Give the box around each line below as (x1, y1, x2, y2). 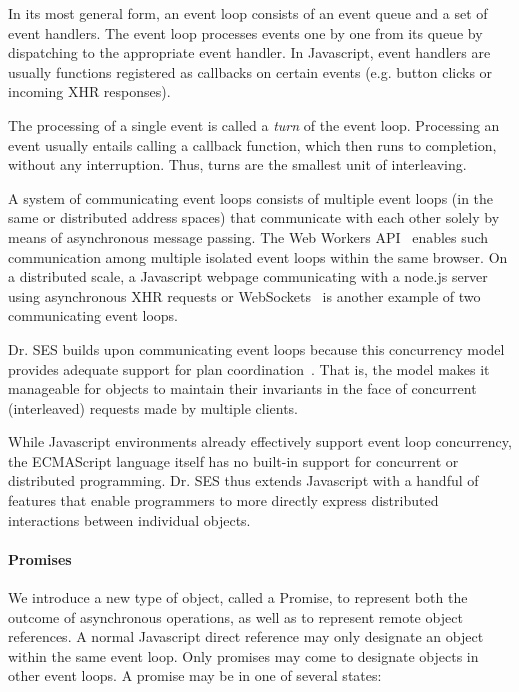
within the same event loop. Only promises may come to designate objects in (8, 645, 479, 666)
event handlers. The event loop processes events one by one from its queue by (8, 22, 483, 43)
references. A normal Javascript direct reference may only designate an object (8, 626, 484, 647)
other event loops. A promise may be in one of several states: (8, 665, 382, 686)
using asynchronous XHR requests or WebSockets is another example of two (8, 285, 481, 306)
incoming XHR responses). (8, 81, 171, 102)
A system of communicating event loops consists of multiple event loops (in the (8, 187, 494, 208)
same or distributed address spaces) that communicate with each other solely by (8, 207, 500, 228)
